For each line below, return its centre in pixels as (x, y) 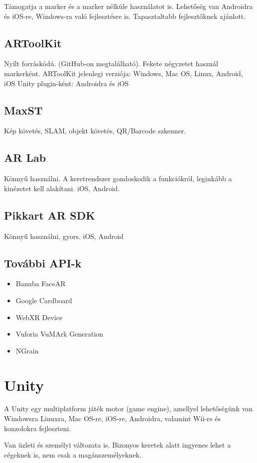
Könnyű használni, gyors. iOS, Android (64, 236)
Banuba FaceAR (41, 284)
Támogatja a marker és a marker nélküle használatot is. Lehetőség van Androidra (128, 6)
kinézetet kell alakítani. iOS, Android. (62, 188)
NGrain (27, 350)
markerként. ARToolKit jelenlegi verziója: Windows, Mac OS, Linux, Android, (124, 73)
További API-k (43, 263)
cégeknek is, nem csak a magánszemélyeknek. (73, 454)
